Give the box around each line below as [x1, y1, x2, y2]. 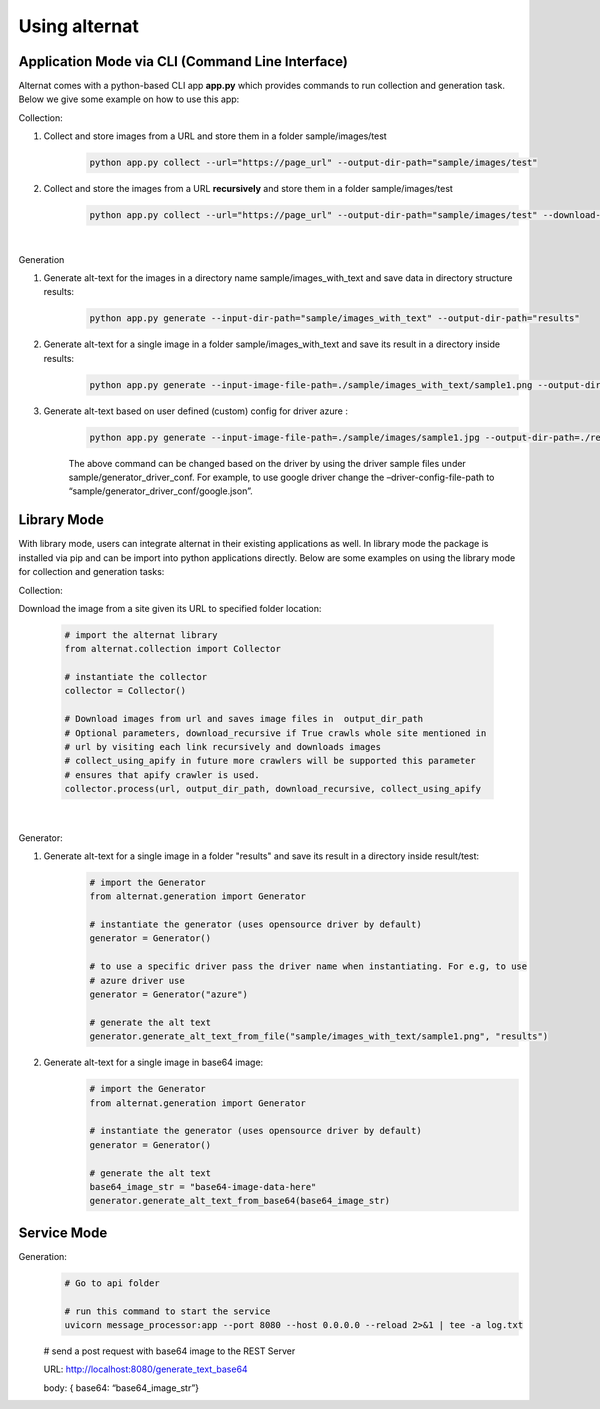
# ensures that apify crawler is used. [64, 769, 260, 780]
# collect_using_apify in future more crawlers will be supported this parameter [64, 755, 477, 767]
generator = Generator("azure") [89, 989, 249, 1000]
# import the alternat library [64, 629, 219, 640]
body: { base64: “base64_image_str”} [43, 1381, 200, 1394]
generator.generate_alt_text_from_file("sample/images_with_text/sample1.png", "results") [89, 1031, 549, 1042]
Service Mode [18, 1224, 108, 1241]
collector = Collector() [64, 685, 187, 697]
